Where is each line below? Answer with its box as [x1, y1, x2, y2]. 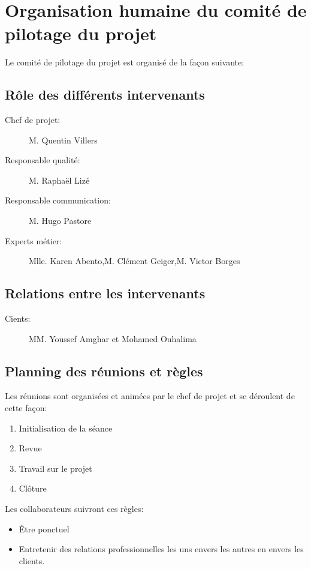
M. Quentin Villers [29, 133, 98, 146]
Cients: [5, 312, 31, 325]
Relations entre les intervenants [5, 284, 206, 303]
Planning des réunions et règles [5, 361, 203, 380]
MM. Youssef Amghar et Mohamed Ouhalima [29, 332, 197, 345]
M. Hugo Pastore [29, 214, 92, 227]
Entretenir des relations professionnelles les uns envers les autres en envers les [19, 543, 304, 555]
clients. [19, 554, 45, 567]
